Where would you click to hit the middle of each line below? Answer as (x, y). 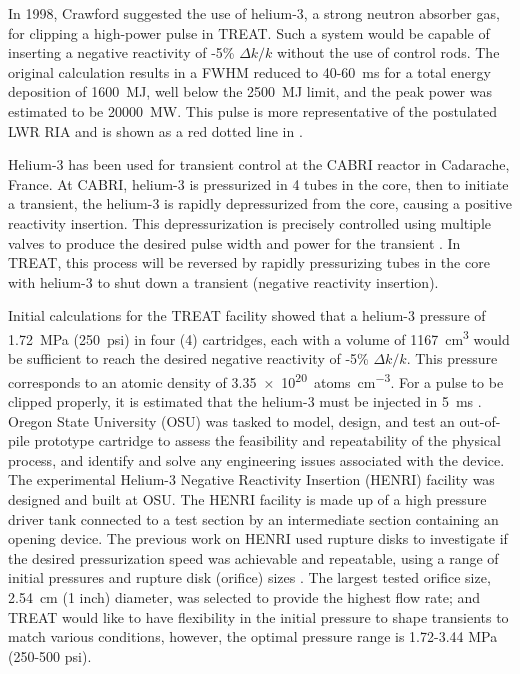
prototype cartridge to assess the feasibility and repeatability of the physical (267, 440)
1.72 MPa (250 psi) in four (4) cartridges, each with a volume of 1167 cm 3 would (259, 337)
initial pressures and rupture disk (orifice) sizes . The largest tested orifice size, (249, 577)
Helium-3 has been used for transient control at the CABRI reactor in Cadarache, (259, 164)
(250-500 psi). (50, 655)
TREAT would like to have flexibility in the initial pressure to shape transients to (258, 616)
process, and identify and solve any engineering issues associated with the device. (256, 459)
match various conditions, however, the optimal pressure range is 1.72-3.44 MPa (253, 636)
